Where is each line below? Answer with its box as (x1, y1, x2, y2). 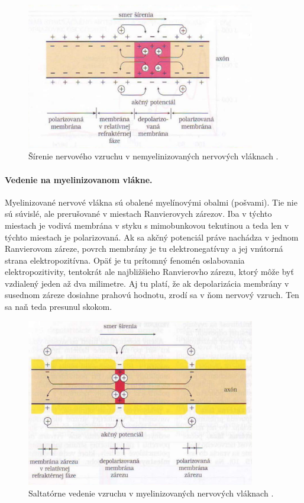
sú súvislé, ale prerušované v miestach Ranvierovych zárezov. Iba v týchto (5, 207, 272, 220)
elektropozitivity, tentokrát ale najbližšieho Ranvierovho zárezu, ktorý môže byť (5, 265, 294, 278)
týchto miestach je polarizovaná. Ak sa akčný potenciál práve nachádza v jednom (5, 230, 299, 243)
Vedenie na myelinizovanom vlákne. (5, 173, 153, 185)
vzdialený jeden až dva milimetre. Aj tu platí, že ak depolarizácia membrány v (5, 277, 289, 289)
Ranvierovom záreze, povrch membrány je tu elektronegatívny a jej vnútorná (5, 242, 283, 255)
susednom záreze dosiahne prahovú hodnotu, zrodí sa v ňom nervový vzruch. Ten (5, 289, 299, 301)
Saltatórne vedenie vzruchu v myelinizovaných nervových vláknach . (28, 486, 274, 499)
